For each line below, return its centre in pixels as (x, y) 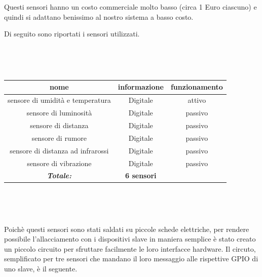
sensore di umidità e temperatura (59, 100)
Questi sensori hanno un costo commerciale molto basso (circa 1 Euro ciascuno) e (130, 7)
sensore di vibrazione (59, 163)
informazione (141, 87)
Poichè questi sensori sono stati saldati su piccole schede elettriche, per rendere (127, 229)
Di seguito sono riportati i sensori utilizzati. (72, 34)
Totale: (59, 175)
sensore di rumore (59, 137)
